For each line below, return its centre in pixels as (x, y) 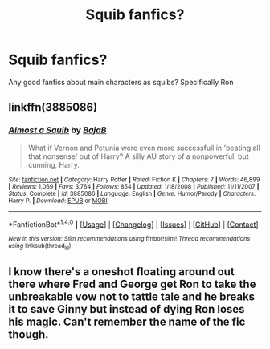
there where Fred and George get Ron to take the (132, 284)
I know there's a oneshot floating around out (121, 272)
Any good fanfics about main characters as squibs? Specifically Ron (121, 82)
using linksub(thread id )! (41, 247)
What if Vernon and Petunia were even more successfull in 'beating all (144, 148)
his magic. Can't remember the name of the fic (127, 322)
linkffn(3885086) (53, 107)
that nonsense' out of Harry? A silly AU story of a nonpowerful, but (138, 156)
